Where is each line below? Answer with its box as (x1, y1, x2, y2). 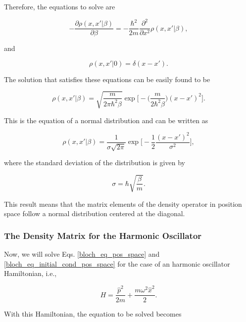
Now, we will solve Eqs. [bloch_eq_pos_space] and (4, 248, 160, 259)
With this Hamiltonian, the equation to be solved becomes (4, 308, 182, 319)
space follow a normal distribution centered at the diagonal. (4, 208, 185, 219)
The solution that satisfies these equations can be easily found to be (4, 74, 210, 84)
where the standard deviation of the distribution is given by (4, 157, 185, 168)
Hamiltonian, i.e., (4, 268, 57, 278)
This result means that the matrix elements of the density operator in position (4, 198, 242, 209)
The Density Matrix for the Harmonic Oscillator (4, 229, 202, 241)
